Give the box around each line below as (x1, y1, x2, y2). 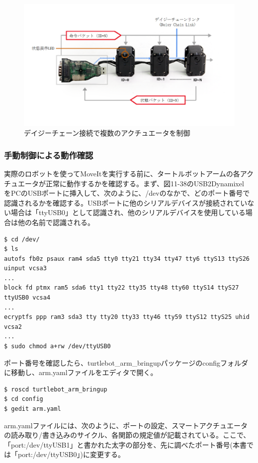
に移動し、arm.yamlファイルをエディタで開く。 (4, 367, 158, 378)
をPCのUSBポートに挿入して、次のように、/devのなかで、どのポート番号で (4, 188, 250, 198)
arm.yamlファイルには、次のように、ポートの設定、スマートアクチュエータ (4, 420, 248, 430)
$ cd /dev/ (4, 235, 40, 243)
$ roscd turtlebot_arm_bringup (4, 386, 107, 393)
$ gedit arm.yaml (4, 405, 61, 412)
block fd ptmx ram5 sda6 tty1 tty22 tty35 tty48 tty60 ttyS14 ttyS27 (4, 284, 239, 292)
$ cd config (4, 395, 43, 403)
